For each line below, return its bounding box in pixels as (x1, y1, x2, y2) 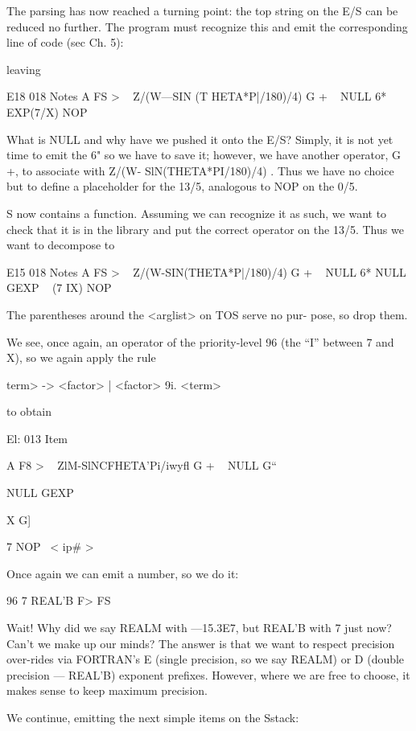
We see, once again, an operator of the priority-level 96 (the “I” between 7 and (6, 333, 394, 350)
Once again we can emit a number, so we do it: (6, 565, 239, 581)
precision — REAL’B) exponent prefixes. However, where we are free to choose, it (6, 666, 410, 683)
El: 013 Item (6, 429, 68, 446)
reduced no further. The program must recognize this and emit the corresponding (6, 18, 408, 35)
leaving (6, 60, 41, 77)
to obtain (6, 403, 52, 420)
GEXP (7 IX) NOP (6, 279, 112, 296)
